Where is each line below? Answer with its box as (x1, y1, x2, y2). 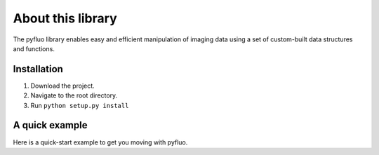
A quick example (13, 119, 88, 131)
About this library (13, 11, 117, 26)
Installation (13, 63, 63, 75)
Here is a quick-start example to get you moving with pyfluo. (13, 137, 188, 147)
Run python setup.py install (30, 101, 129, 109)
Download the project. (30, 81, 95, 90)
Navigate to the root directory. (30, 91, 118, 100)
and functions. (13, 44, 55, 53)
